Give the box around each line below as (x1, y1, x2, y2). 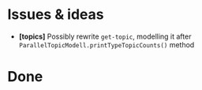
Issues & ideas (7, 6, 104, 24)
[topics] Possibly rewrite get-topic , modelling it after (18, 32, 192, 41)
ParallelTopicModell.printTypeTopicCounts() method (18, 39, 195, 49)
